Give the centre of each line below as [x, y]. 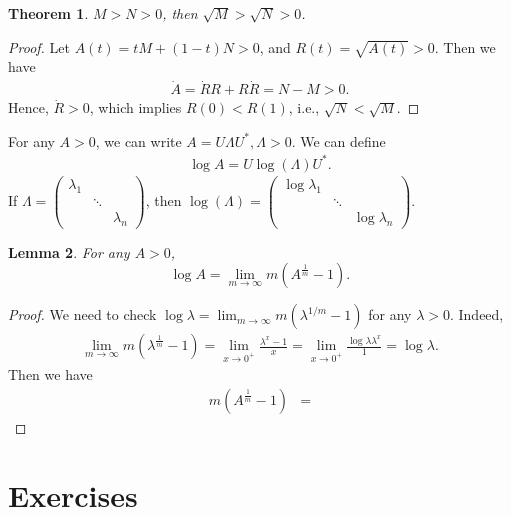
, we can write [138, 140]
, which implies [135, 107]
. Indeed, [476, 314]
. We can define [338, 140]
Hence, [28, 107]
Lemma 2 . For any [69, 251]
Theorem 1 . [48, 13]
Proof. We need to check [82, 314]
